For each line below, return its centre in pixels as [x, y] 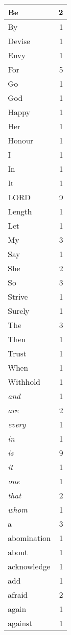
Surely [19, 311]
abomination [29, 538]
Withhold [24, 382]
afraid [18, 595]
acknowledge [29, 566]
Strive [18, 296]
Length [20, 211]
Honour [21, 140]
